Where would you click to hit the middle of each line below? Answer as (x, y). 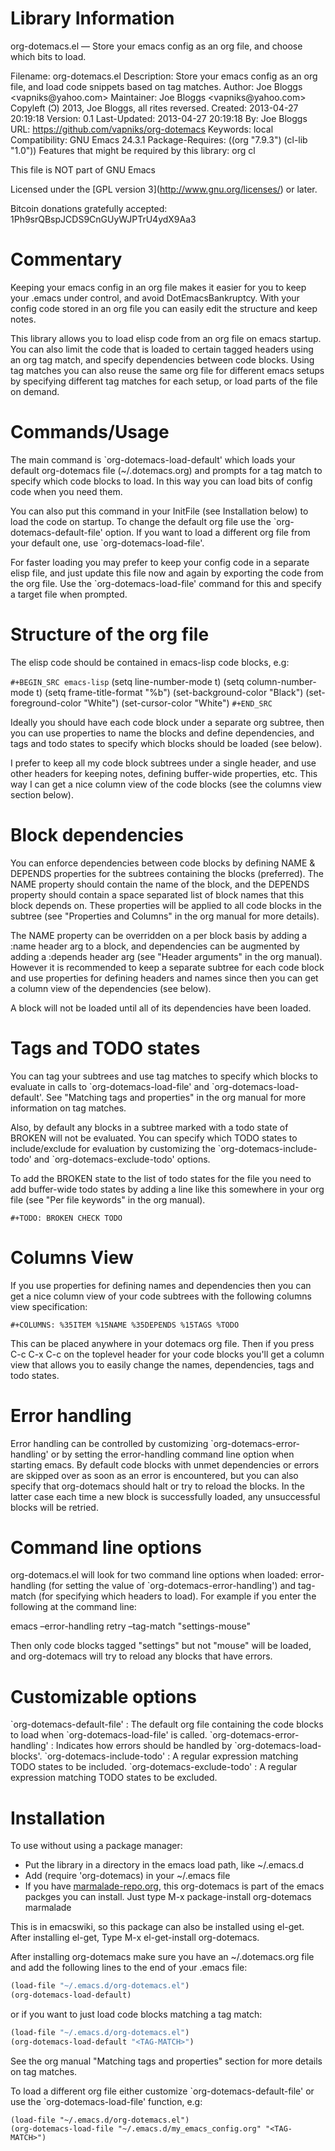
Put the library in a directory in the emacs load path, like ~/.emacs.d (164, 1865)
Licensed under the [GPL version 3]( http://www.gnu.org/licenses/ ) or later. (164, 189)
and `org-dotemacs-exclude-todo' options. (122, 1159)
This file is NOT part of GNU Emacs (83, 169)
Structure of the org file (110, 634)
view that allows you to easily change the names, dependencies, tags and (162, 1364)
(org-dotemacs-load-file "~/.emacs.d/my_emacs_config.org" (136, 2128)
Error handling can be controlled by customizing (109, 1443)
